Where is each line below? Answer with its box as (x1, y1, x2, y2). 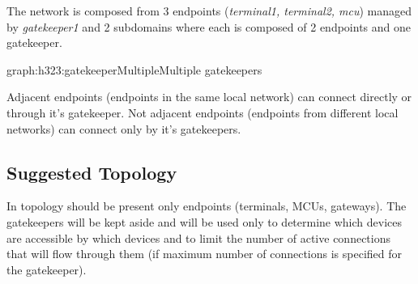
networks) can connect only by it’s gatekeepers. (6, 120, 241, 137)
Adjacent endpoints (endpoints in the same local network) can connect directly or (6, 88, 412, 105)
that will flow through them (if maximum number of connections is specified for (6, 245, 403, 262)
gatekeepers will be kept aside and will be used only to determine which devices (6, 213, 403, 230)
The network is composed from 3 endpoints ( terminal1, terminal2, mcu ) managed (6, 2, 412, 19)
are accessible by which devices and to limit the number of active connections (6, 229, 390, 246)
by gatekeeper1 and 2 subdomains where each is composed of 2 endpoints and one (6, 18, 411, 35)
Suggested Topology (6, 159, 177, 184)
